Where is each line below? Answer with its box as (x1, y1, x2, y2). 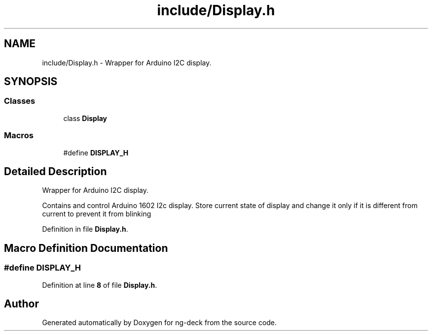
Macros (4, 130, 34, 141)
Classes (4, 96, 36, 106)
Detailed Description (4, 165, 107, 178)
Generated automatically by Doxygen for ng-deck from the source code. (42, 318, 277, 327)
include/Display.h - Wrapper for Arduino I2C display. (42, 58, 212, 67)
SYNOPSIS (4, 75, 58, 88)
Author (4, 298, 39, 310)
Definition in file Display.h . (42, 225, 128, 234)
